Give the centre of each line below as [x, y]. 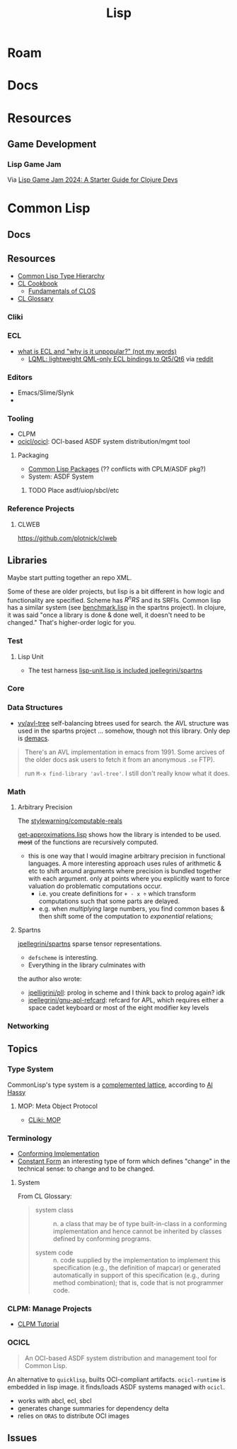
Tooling [21, 419]
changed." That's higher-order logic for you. [71, 623]
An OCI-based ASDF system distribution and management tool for [121, 1358]
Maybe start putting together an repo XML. [70, 577]
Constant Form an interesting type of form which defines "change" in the [124, 1161]
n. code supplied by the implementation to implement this [137, 1260]
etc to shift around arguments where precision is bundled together [125, 871]
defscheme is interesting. [63, 958]
